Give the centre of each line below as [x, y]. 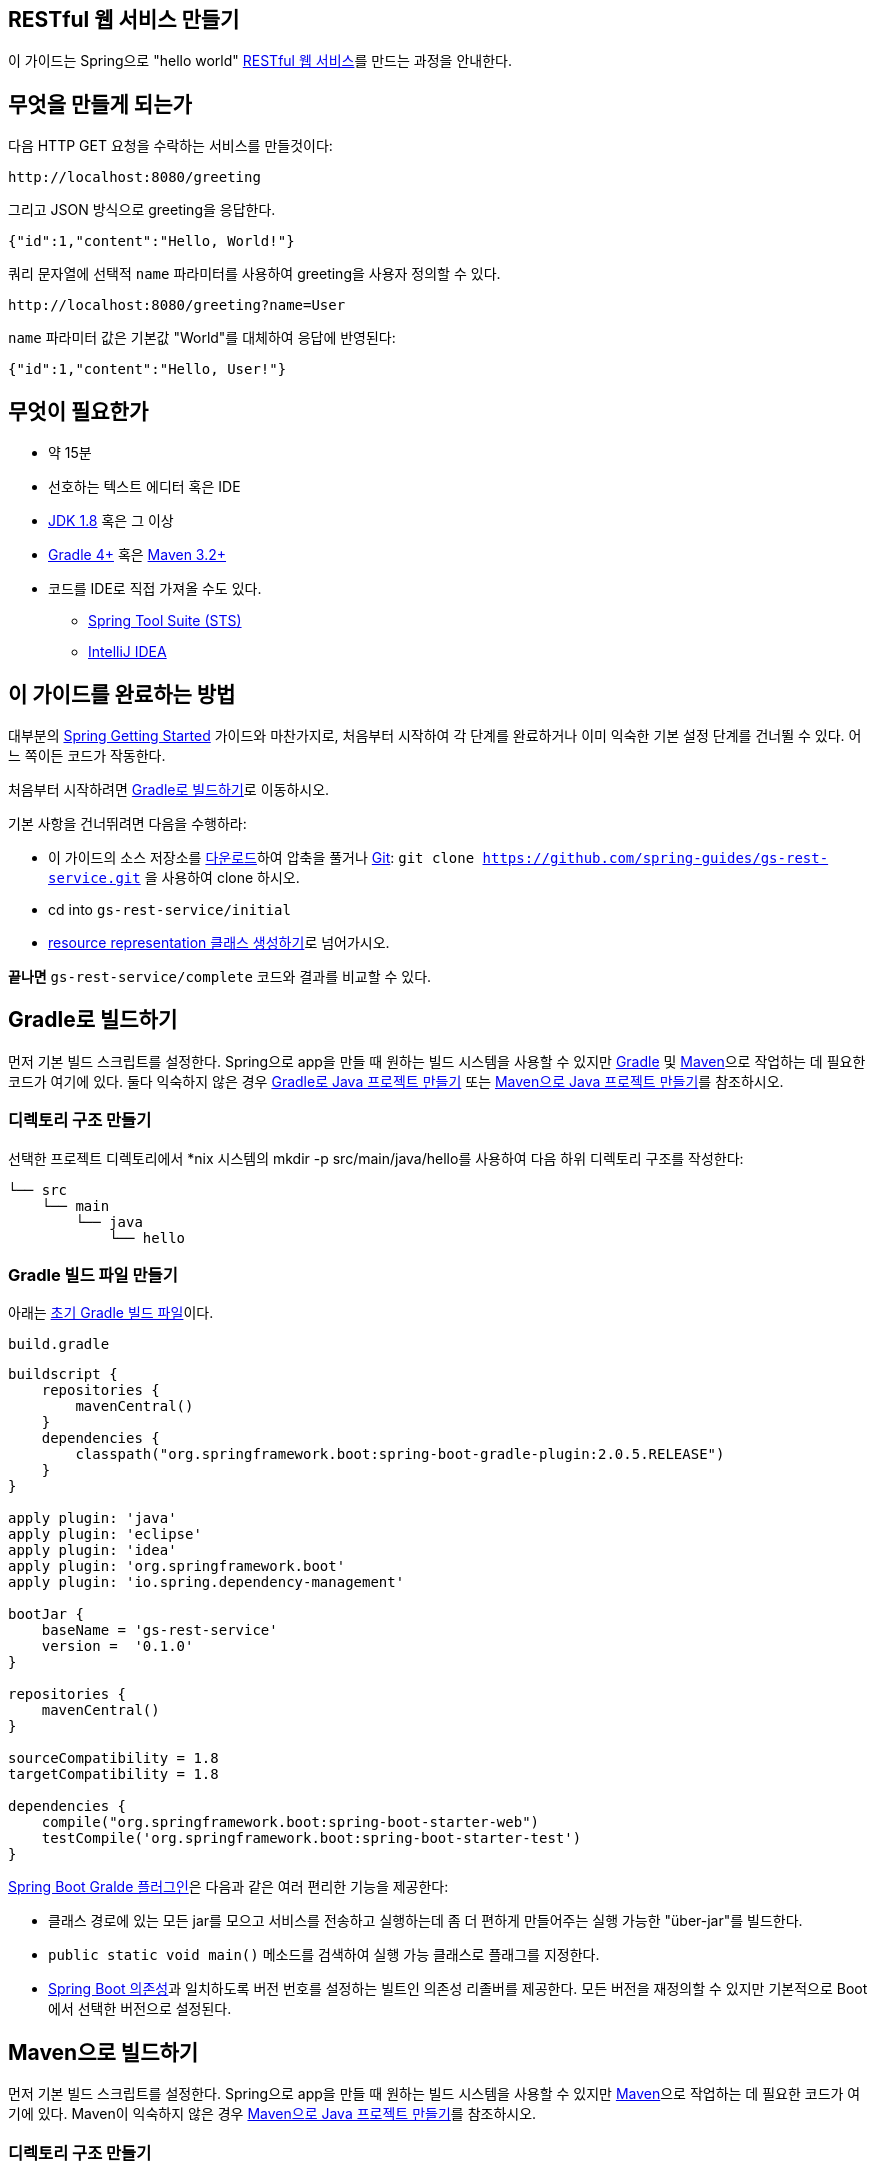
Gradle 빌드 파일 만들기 [93, 1274]
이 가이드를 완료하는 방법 [122, 694]
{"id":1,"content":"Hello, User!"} [147, 369]
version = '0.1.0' [117, 1646]
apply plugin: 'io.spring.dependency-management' [206, 1582]
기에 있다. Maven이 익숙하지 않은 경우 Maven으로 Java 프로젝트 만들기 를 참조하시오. [272, 2114]
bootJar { [46, 1614]
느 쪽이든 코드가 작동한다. [87, 755]
